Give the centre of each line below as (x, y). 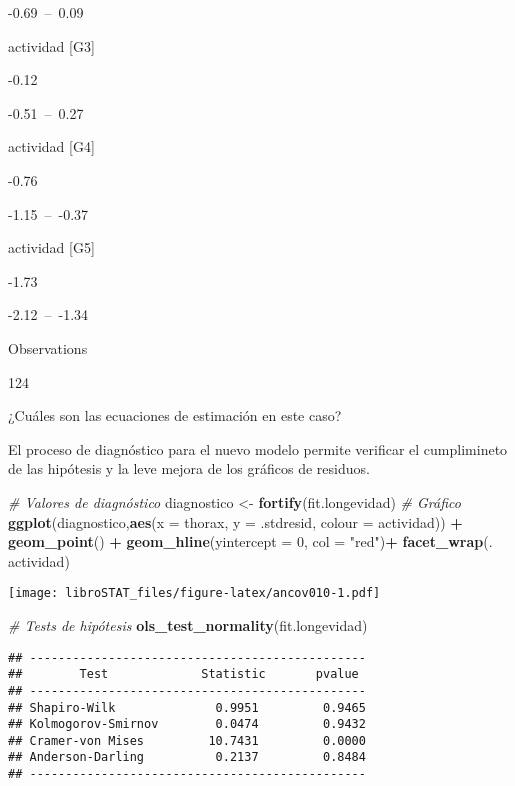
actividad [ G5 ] (51, 247)
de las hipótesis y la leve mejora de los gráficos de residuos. (189, 468)
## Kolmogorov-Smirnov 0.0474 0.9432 (187, 724)
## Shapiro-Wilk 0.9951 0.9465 (187, 707)
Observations (48, 347)
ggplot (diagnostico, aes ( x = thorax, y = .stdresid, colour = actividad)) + (235, 521)
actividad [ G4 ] (51, 146)
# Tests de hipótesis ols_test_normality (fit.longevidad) (188, 624)
